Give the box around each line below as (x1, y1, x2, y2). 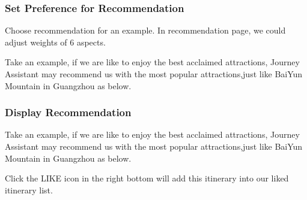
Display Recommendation (5, 105, 132, 120)
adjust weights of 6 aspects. (5, 35, 106, 48)
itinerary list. (5, 183, 53, 196)
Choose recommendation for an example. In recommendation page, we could (5, 24, 286, 37)
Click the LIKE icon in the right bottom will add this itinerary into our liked (5, 172, 289, 184)
